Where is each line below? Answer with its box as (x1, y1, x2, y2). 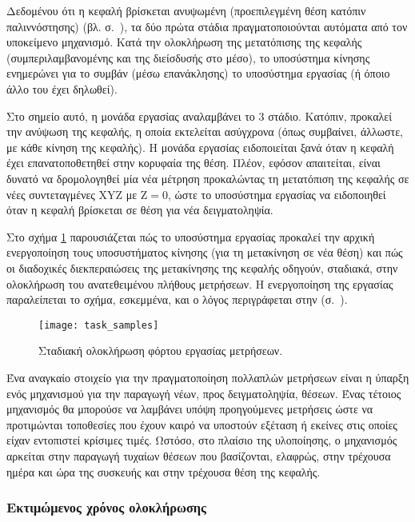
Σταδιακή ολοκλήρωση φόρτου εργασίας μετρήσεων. (38, 342, 283, 359)
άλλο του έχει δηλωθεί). (6, 80, 118, 97)
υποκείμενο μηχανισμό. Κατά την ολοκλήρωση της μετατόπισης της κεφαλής (6, 34, 362, 50)
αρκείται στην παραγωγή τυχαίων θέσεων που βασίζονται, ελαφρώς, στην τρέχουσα (6, 447, 391, 464)
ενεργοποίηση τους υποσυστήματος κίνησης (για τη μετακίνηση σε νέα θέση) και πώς (6, 244, 403, 261)
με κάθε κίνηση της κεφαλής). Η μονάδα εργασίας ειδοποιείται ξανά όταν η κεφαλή (6, 138, 394, 155)
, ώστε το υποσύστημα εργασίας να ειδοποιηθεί (168, 185, 386, 202)
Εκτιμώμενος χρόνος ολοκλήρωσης (6, 497, 206, 517)
